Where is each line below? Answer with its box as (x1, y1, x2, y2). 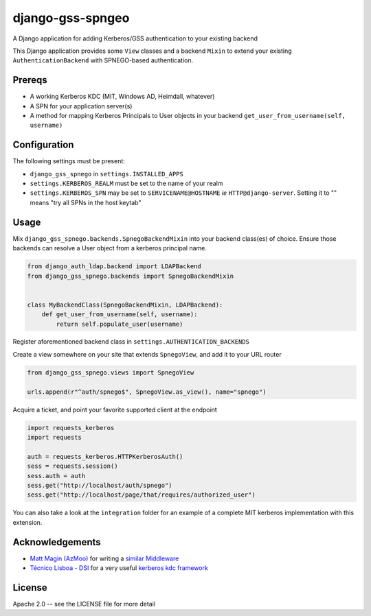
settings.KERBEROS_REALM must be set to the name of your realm (30, 179, 223, 188)
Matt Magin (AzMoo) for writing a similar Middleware (30, 554, 179, 562)
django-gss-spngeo (12, 10, 130, 25)
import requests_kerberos (27, 424, 115, 431)
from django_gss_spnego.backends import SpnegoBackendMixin (27, 272, 234, 280)
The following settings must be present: (12, 157, 125, 165)
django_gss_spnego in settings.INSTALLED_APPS (30, 169, 183, 178)
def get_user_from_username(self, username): (41, 311, 198, 318)
